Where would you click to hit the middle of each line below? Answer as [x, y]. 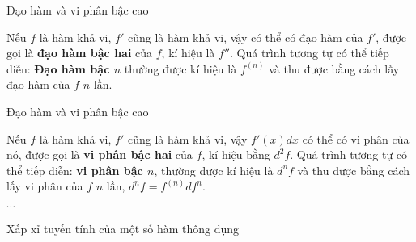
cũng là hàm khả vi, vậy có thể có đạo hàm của [245, 37]
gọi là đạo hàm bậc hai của [80, 53]
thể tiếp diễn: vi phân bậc [75, 170]
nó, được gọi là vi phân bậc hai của [100, 154]
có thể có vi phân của [356, 138]
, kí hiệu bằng [236, 154]
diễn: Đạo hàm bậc [58, 68]
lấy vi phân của [45, 186]
